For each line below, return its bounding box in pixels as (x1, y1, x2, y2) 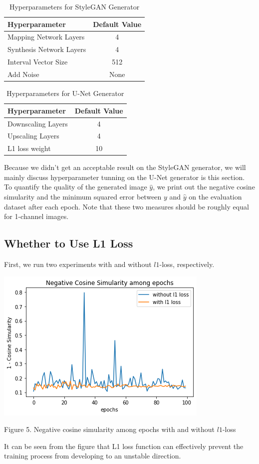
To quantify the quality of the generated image (4, 181, 147, 192)
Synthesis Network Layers (7, 44, 86, 54)
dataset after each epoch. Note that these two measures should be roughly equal (4, 201, 249, 211)
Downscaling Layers (7, 118, 68, 128)
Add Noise (7, 68, 39, 79)
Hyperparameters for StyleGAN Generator (9, 1, 140, 11)
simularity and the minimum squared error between (4, 191, 162, 202)
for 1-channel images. (4, 211, 69, 221)
